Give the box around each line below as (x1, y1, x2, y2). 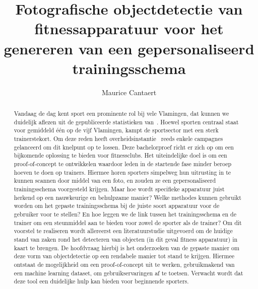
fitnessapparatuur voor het (34, 18, 224, 39)
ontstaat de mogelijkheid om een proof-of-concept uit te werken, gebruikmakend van (14, 260, 235, 268)
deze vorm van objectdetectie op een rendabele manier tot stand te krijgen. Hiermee (14, 252, 234, 260)
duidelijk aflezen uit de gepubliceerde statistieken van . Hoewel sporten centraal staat (14, 117, 239, 126)
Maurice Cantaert (101, 87, 157, 97)
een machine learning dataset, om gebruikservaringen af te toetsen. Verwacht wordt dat (14, 268, 243, 277)
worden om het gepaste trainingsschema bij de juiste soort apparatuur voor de (14, 201, 220, 210)
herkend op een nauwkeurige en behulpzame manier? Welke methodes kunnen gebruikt (14, 193, 241, 201)
